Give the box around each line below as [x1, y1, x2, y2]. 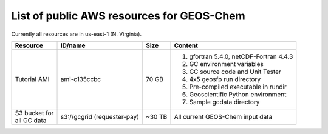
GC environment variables [189, 59, 264, 68]
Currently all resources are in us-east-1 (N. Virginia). [11, 30, 142, 38]
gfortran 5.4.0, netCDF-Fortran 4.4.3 [189, 52, 293, 61]
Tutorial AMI [15, 75, 50, 83]
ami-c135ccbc [60, 75, 101, 83]
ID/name [60, 41, 86, 50]
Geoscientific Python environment [189, 90, 287, 98]
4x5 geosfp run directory [189, 75, 261, 83]
